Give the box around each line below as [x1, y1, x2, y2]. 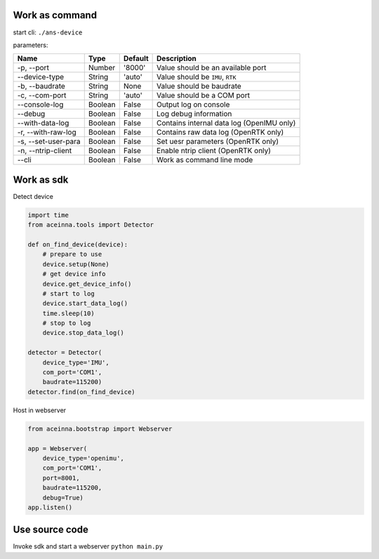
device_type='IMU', [42, 358, 110, 367]
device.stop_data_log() [42, 329, 124, 337]
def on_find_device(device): [27, 240, 128, 249]
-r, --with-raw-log [17, 127, 77, 137]
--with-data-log [17, 118, 69, 128]
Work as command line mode [157, 155, 253, 165]
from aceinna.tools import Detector [27, 221, 154, 229]
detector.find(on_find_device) [27, 388, 136, 396]
